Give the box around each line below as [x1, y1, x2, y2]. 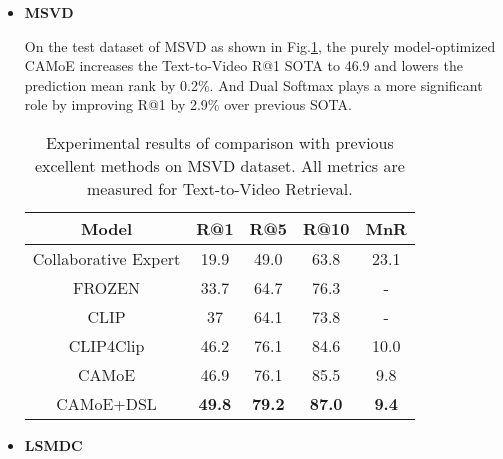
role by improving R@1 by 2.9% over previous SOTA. [24, 94, 352, 115]
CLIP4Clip [68, 333, 145, 357]
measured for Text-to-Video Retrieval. [86, 176, 353, 200]
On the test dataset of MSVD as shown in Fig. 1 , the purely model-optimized [24, 35, 496, 56]
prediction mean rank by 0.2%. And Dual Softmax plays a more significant [24, 74, 483, 95]
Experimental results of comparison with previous [45, 130, 394, 154]
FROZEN [73, 275, 140, 299]
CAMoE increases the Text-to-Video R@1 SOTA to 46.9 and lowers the [24, 55, 463, 76]
